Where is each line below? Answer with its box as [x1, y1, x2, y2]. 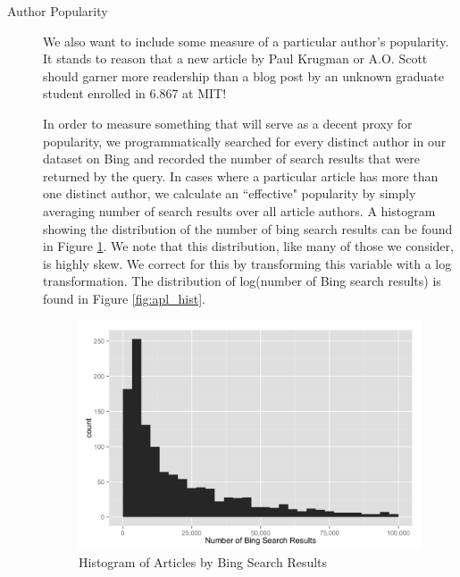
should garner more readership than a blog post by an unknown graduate [43, 66, 444, 85]
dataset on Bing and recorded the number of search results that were [43, 149, 420, 168]
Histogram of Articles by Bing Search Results [79, 553, 328, 572]
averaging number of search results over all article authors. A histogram [43, 201, 436, 220]
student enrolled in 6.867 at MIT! [43, 84, 227, 103]
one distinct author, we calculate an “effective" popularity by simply [43, 184, 416, 203]
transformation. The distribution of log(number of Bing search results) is [43, 272, 441, 290]
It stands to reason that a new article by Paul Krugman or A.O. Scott [43, 49, 428, 68]
